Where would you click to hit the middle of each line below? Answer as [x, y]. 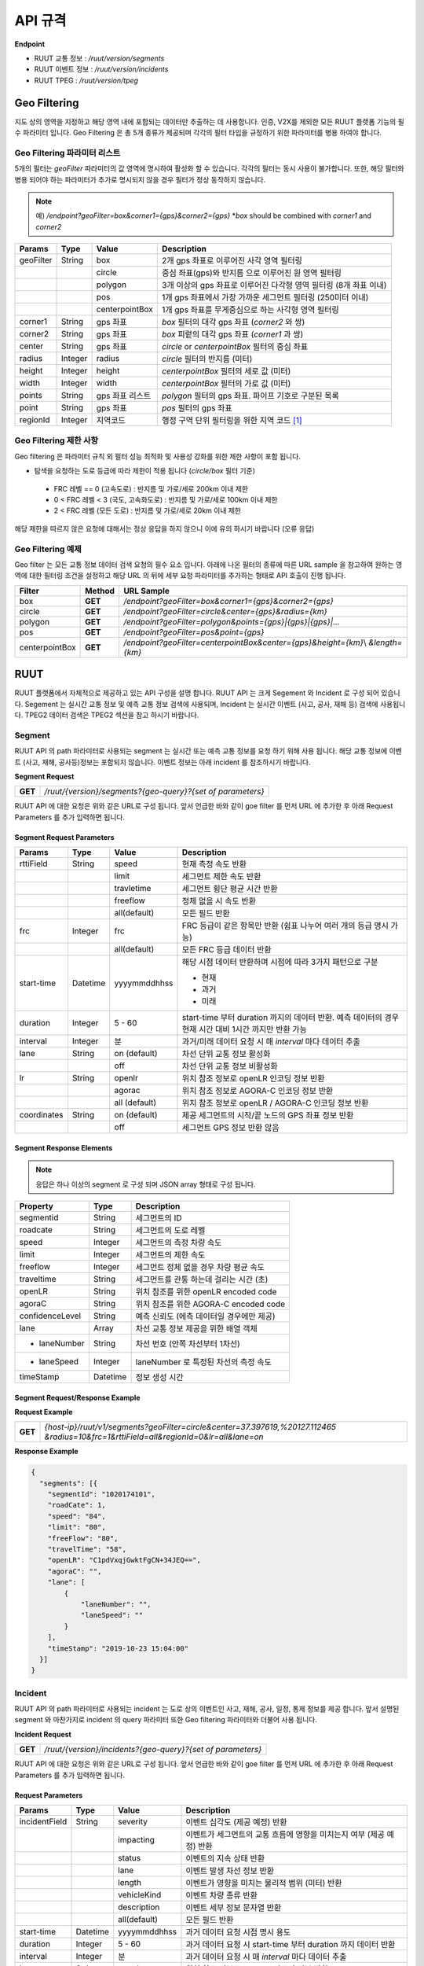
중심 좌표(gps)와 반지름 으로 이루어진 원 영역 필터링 [252, 273]
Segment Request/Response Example [77, 1397]
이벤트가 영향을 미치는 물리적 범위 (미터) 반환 [264, 1883]
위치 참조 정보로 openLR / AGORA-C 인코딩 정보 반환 [275, 1103]
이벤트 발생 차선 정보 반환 [230, 1870]
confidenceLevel [50, 1316]
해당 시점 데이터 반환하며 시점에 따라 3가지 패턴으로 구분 [280, 962]
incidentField [43, 1822]
